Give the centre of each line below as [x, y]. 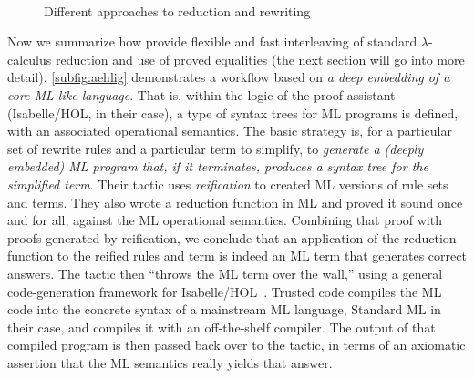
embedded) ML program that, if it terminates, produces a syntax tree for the [218, 166]
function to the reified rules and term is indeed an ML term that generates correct [237, 255]
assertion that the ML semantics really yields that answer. [170, 362]
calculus [30, 59]
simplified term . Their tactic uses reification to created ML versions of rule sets [228, 184]
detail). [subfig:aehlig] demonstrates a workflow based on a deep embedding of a [229, 77]
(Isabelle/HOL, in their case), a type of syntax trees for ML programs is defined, [233, 112]
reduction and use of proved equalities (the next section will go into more [260, 59]
